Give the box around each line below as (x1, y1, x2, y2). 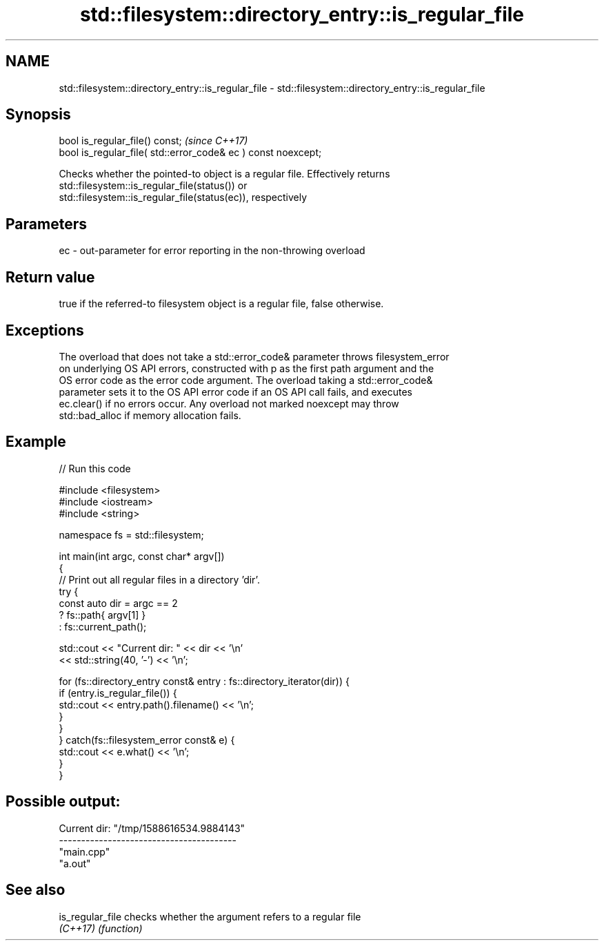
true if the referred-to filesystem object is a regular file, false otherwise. (59, 298, 384, 310)
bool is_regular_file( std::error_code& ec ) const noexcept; (59, 146, 322, 159)
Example (6, 433, 66, 451)
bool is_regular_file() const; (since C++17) (59, 135, 248, 147)
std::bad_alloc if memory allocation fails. (59, 409, 241, 421)
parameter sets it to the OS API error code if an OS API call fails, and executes (59, 385, 413, 398)
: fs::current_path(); (59, 620, 147, 633)
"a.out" (59, 857, 91, 869)
